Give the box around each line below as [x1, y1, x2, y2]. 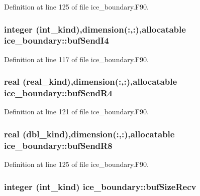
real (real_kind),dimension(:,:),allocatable [4, 75, 177, 88]
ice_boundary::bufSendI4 [4, 34, 109, 47]
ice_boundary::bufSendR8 [4, 139, 113, 151]
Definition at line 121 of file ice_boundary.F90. [4, 106, 149, 117]
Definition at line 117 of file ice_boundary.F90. [4, 54, 149, 64]
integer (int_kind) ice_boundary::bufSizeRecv [4, 180, 196, 192]
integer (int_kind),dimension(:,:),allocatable [4, 23, 186, 35]
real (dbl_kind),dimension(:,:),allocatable [4, 127, 175, 140]
